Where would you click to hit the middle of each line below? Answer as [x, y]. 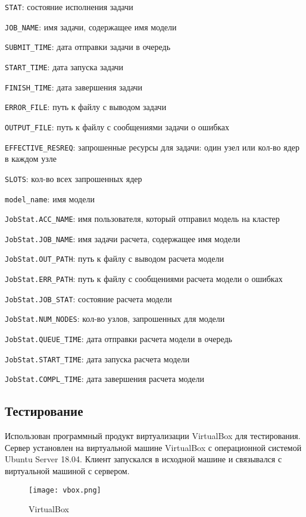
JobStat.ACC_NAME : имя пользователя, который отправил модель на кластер [142, 219]
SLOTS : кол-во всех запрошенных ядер [74, 178]
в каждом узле [31, 159]
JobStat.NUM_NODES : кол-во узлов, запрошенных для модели [115, 319]
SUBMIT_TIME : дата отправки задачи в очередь [88, 47]
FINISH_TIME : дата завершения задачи [74, 87]
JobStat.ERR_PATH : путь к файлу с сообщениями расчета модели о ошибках [144, 279]
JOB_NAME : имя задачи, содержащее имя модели [91, 26]
